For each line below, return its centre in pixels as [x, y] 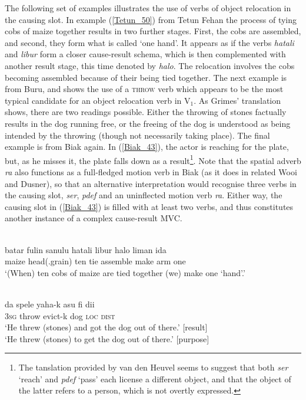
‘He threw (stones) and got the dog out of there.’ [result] [106, 327]
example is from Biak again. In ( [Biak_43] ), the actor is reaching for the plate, [147, 147]
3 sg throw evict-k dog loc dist [60, 315]
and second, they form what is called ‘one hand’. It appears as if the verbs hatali [149, 42]
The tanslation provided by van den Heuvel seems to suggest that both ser [153, 367]
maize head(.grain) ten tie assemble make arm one [95, 261]
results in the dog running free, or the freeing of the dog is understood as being [148, 123]
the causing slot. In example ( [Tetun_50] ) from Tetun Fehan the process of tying [151, 19]
